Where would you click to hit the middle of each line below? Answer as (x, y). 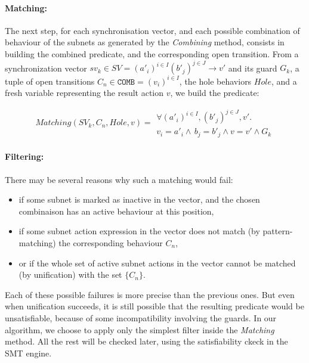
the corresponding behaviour (111, 242)
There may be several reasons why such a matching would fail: (119, 179)
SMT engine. (28, 353)
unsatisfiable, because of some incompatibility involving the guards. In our (141, 317)
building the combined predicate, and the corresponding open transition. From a (152, 53)
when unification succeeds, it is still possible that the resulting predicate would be (154, 306)
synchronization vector (46, 68)
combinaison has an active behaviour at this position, (116, 211)
